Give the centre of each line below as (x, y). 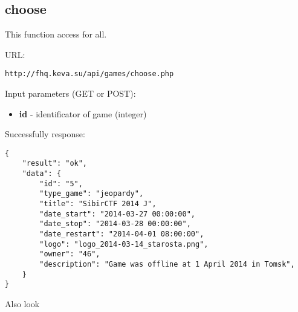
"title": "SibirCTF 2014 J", (98, 204)
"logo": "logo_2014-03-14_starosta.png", (124, 244)
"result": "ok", (55, 164)
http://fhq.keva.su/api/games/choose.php (89, 74)
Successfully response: (45, 134)
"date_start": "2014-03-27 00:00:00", (117, 214)
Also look (22, 304)
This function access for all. (56, 34)
